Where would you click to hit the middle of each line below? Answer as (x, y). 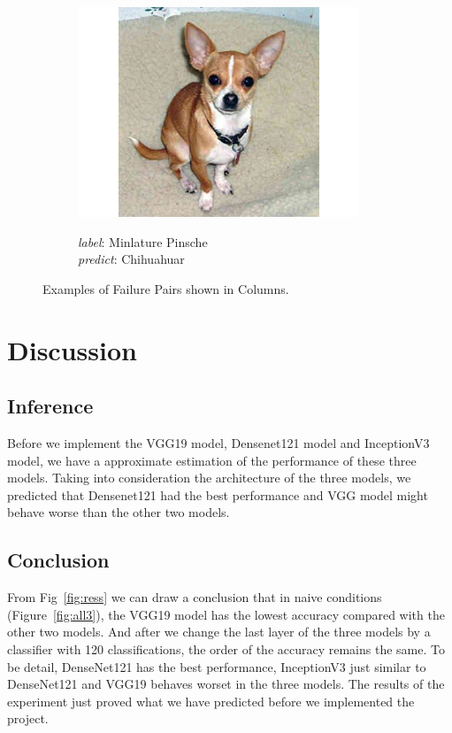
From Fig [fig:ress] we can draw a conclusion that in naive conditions (195, 597)
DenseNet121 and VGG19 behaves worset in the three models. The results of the (226, 684)
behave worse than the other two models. (119, 512)
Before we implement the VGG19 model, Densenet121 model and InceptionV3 (218, 442)
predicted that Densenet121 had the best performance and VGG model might (218, 494)
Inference (50, 406)
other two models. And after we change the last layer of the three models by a (219, 632)
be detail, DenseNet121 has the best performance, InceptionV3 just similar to (217, 666)
